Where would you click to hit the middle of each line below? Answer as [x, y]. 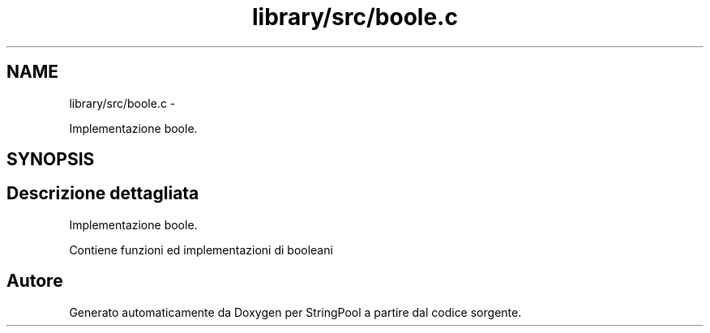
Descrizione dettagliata [103, 194]
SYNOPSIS [51, 160]
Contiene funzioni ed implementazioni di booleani [201, 250]
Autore [35, 281]
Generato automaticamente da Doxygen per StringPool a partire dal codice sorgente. [295, 312]
